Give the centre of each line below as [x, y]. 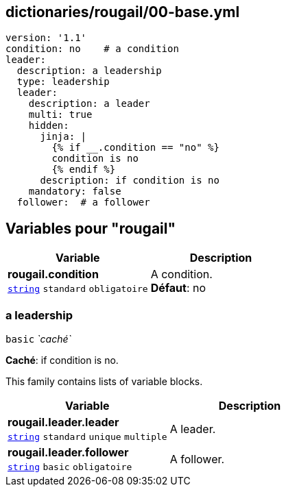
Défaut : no [178, 288]
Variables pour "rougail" [91, 228]
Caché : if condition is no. [62, 360]
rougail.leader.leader [63, 422]
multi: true [60, 115]
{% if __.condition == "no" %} [135, 148]
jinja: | [63, 137]
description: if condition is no [130, 181]
